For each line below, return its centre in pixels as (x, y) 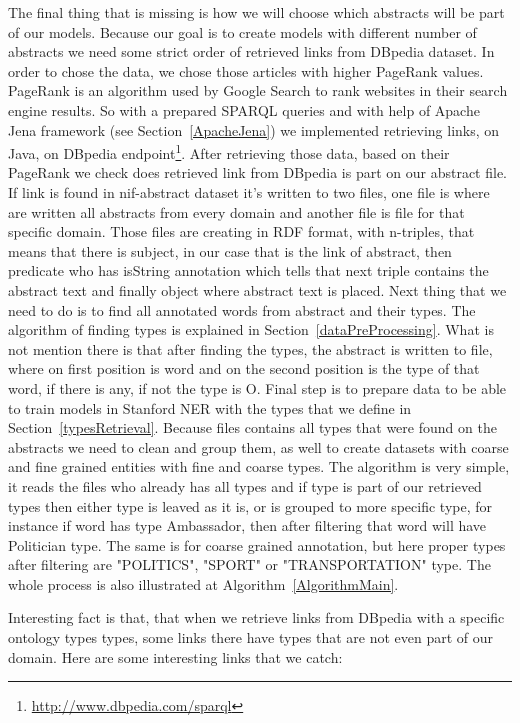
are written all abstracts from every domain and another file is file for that (236, 211)
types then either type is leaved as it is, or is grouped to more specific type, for (250, 505)
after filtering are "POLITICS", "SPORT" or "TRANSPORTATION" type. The (249, 564)
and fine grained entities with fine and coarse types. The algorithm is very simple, (259, 466)
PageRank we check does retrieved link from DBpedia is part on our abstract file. (257, 172)
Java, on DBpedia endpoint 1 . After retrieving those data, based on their (229, 151)
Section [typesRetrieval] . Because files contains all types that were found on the (252, 427)
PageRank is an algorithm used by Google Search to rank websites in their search (258, 90)
